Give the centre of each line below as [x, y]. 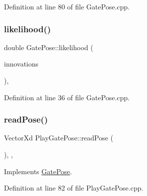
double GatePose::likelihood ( [49, 47]
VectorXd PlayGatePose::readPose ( [59, 138]
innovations [21, 64]
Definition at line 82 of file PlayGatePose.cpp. [74, 188]
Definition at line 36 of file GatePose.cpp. [67, 97]
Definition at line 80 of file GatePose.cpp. [67, 6]
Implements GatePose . [38, 171]
